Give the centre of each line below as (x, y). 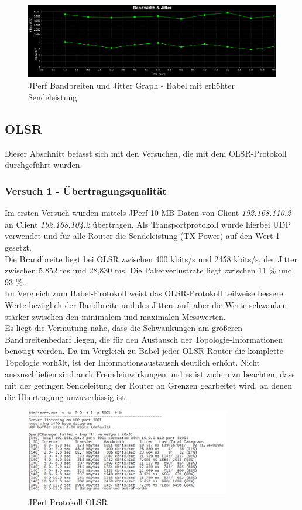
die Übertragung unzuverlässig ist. (66, 396)
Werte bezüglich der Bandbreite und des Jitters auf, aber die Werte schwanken (146, 304)
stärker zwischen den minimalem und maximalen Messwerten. (115, 316)
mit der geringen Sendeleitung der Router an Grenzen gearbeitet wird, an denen (148, 385)
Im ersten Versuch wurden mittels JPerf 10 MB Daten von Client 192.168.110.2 (148, 213)
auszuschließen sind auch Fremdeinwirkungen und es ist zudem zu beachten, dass (150, 374)
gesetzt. (18, 247)
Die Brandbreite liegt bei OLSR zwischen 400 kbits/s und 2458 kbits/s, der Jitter (151, 259)
